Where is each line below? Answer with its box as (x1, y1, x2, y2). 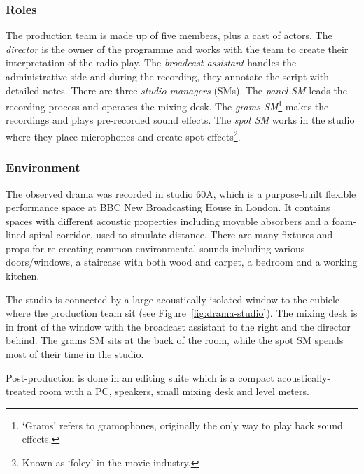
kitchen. (6, 268, 40, 283)
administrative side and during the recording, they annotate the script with (6, 69, 330, 83)
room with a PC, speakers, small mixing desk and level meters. (39, 384, 309, 398)
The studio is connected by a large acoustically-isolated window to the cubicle (6, 292, 340, 306)
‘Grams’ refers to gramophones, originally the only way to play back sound (22, 417, 343, 432)
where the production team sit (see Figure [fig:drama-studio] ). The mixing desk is (6, 306, 358, 320)
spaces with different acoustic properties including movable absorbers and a (6, 213, 329, 228)
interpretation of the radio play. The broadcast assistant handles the (6, 55, 297, 70)
